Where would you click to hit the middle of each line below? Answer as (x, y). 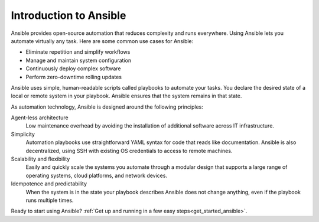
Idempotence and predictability (49, 184)
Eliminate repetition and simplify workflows (78, 52)
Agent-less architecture (40, 117)
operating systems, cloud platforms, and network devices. (97, 175)
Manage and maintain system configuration (79, 60)
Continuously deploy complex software (73, 68)
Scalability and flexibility (40, 159)
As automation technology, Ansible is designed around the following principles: (107, 107)
